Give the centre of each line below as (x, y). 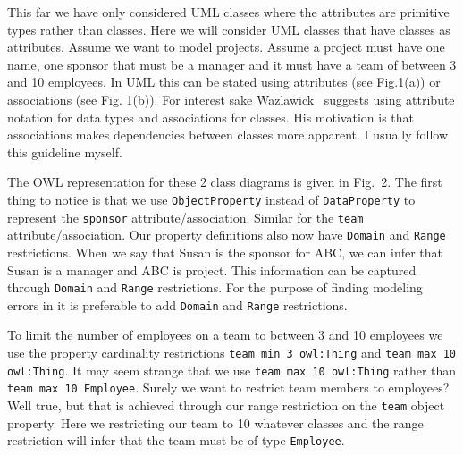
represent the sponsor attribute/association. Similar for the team (185, 217)
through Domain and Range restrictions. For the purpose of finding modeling (215, 287)
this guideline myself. (65, 152)
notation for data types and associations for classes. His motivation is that (210, 117)
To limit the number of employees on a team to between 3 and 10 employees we (225, 335)
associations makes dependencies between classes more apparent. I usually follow (228, 135)
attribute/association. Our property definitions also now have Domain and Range (227, 235)
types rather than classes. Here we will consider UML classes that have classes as (229, 29)
